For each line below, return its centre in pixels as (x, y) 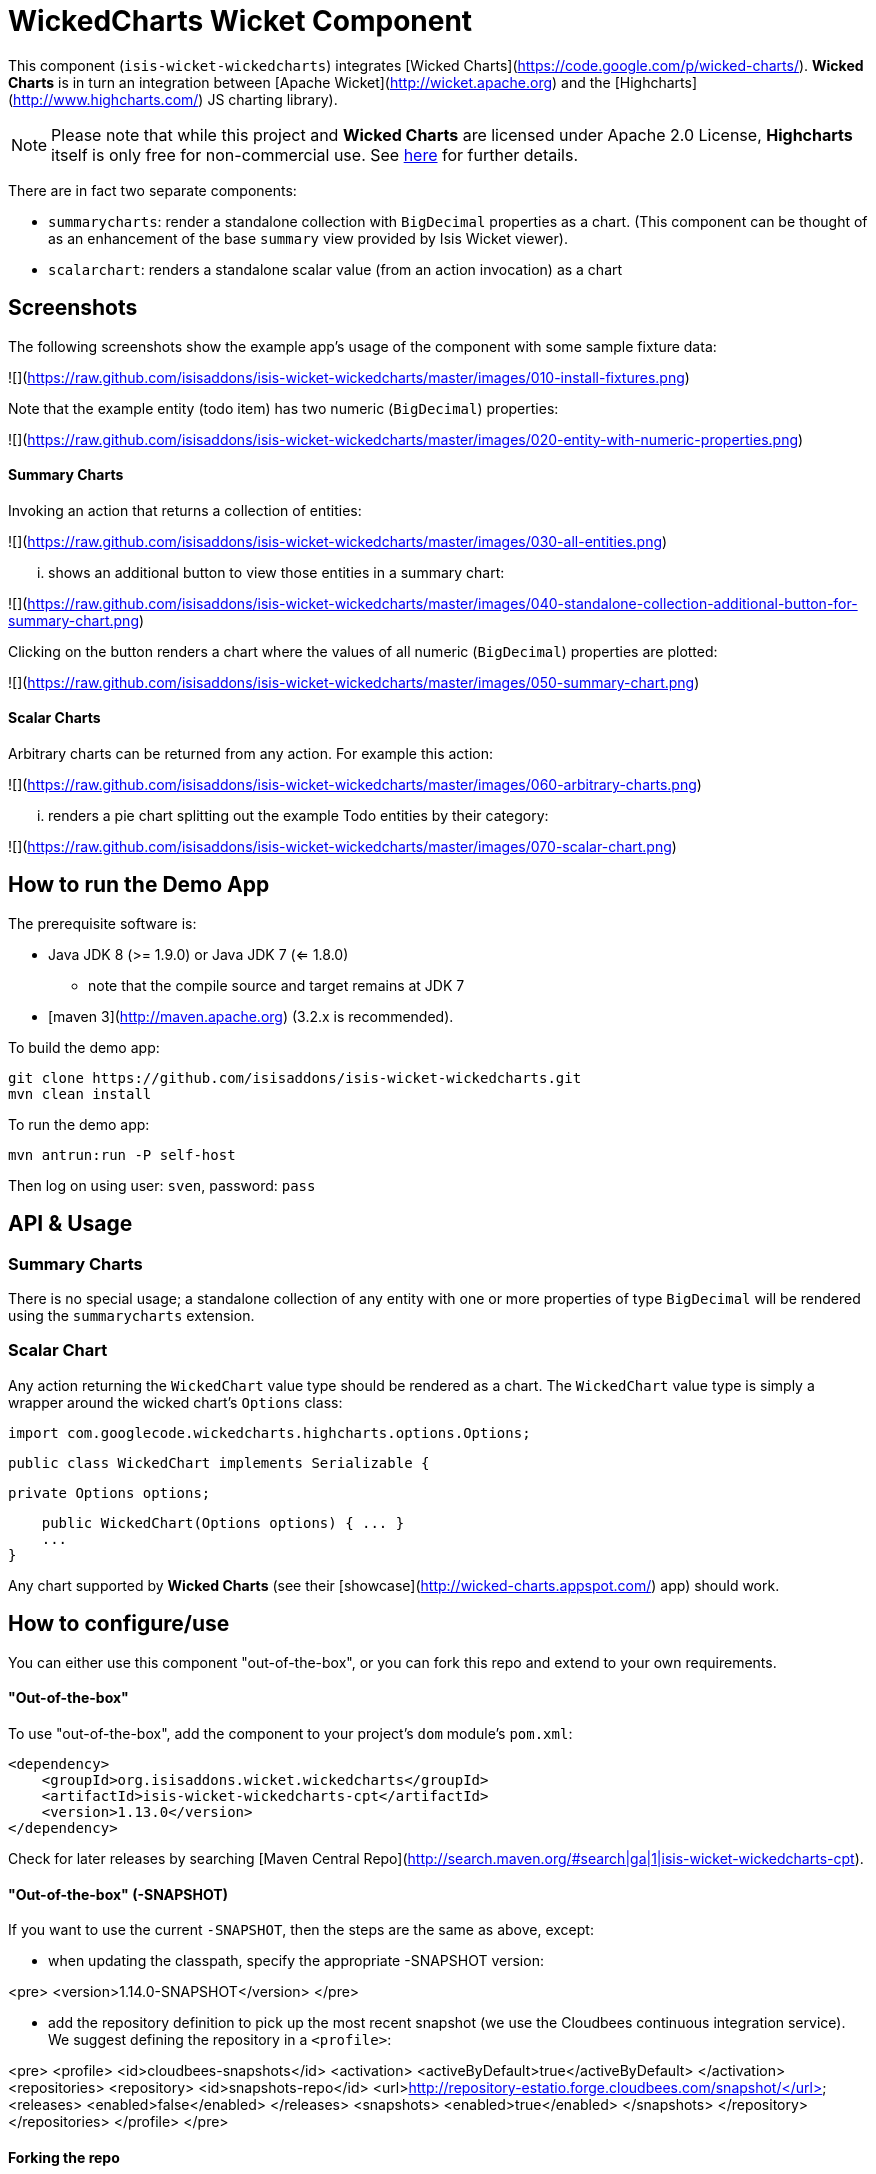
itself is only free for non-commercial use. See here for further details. (315, 154)
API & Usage (70, 1224)
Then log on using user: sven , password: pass (162, 1185)
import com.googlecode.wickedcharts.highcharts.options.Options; (269, 1432)
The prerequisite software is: (102, 923)
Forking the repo (64, 2157)
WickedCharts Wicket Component (240, 21)
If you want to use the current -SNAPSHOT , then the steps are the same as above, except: (301, 1930)
